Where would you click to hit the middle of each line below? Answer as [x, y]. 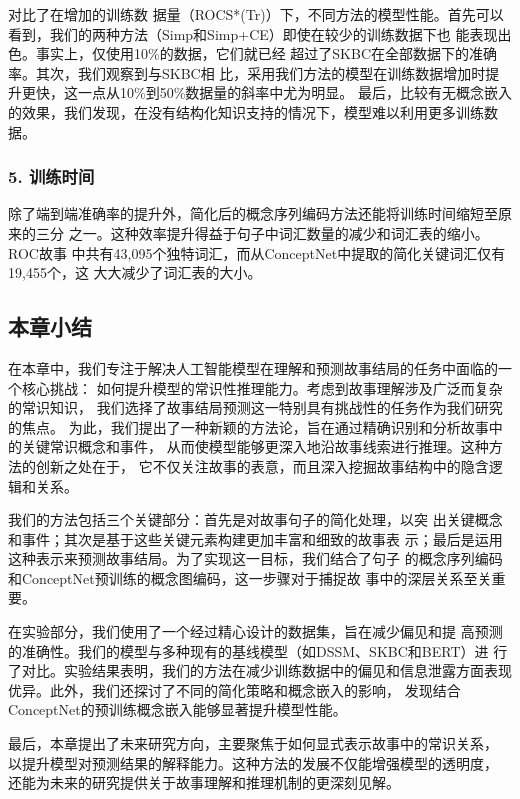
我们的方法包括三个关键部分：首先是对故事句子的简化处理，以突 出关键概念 [255, 519]
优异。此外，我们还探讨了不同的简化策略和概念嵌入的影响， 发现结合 [234, 689]
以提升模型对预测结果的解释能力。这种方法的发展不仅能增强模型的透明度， [253, 762]
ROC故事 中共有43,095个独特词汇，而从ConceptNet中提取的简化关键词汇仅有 [257, 252]
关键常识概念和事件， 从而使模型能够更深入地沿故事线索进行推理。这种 [255, 446]
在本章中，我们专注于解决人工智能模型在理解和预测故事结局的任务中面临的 [253, 367]
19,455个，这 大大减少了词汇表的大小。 [135, 272]
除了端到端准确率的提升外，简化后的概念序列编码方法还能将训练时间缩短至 [253, 213]
